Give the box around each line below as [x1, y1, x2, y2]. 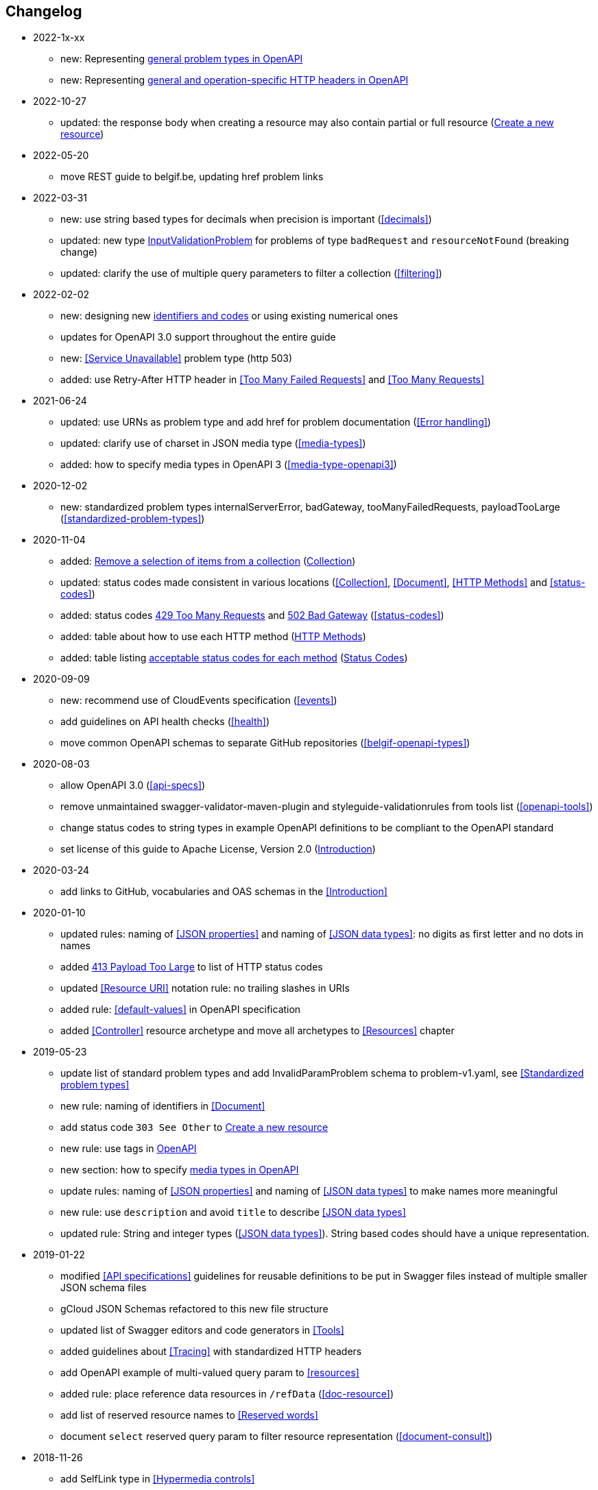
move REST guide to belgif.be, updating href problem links [60, 171, 324, 183]
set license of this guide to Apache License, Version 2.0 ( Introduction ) [60, 843, 376, 855]
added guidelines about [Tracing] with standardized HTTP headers [60, 1345, 362, 1358]
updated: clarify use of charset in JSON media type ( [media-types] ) [60, 437, 366, 450]
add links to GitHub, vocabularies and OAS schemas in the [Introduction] [60, 886, 387, 898]
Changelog [5, 3, 82, 20]
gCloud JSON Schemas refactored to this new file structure [60, 1303, 328, 1315]
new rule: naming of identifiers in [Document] [60, 1100, 265, 1112]
